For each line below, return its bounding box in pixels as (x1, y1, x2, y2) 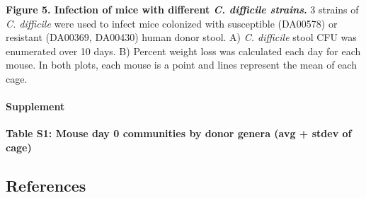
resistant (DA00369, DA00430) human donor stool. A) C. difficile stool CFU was (6, 30, 357, 45)
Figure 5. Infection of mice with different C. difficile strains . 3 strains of (6, 2, 359, 16)
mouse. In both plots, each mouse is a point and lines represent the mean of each (6, 57, 357, 72)
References (6, 174, 86, 196)
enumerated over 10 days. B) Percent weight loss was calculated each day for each (6, 43, 361, 58)
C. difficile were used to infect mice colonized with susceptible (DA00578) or (6, 16, 338, 30)
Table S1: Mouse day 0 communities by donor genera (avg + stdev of (6, 126, 352, 141)
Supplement (6, 99, 65, 114)
